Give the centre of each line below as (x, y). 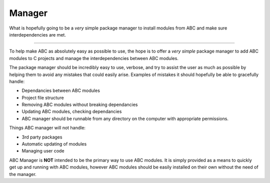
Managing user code (43, 151)
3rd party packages (42, 137)
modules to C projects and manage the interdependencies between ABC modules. (94, 58)
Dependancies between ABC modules (61, 90)
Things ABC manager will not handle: (47, 128)
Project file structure (43, 97)
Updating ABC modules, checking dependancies (72, 111)
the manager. (23, 174)
